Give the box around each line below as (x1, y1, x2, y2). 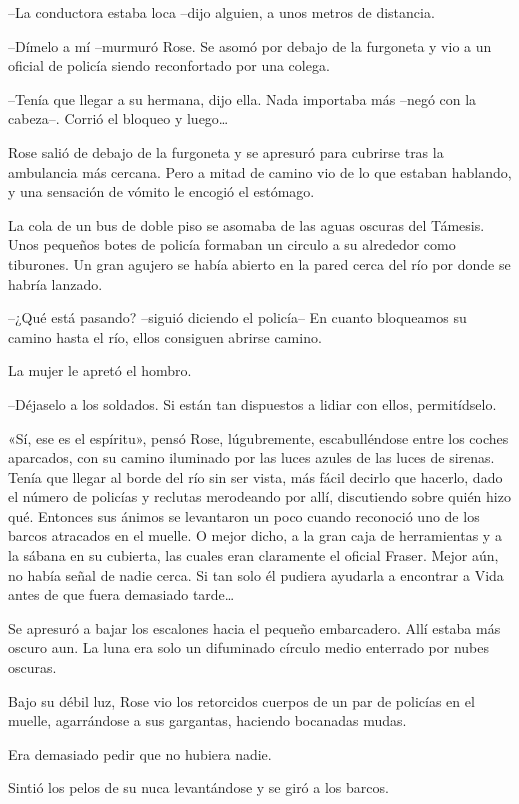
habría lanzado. (8, 273, 103, 294)
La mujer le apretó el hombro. (8, 360, 192, 381)
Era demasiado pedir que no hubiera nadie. (8, 743, 272, 764)
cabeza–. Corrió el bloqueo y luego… (8, 108, 229, 129)
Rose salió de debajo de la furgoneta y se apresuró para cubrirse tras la (8, 141, 444, 162)
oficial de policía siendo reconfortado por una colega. (8, 55, 330, 76)
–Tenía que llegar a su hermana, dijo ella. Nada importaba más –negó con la (8, 88, 477, 109)
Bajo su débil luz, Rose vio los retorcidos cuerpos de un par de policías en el (8, 690, 475, 711)
